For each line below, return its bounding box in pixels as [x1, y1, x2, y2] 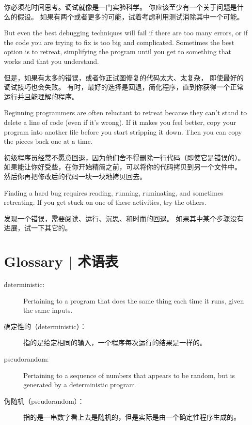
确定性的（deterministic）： [4, 321, 87, 331]
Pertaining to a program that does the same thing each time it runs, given [23, 295, 244, 305]
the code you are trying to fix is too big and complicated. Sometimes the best [4, 37, 235, 47]
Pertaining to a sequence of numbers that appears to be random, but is [23, 370, 235, 380]
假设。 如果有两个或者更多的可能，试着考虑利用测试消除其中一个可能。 [17, 11, 244, 21]
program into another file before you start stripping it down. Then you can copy [4, 126, 242, 137]
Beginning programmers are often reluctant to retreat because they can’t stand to [4, 107, 247, 118]
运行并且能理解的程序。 [4, 91, 79, 101]
